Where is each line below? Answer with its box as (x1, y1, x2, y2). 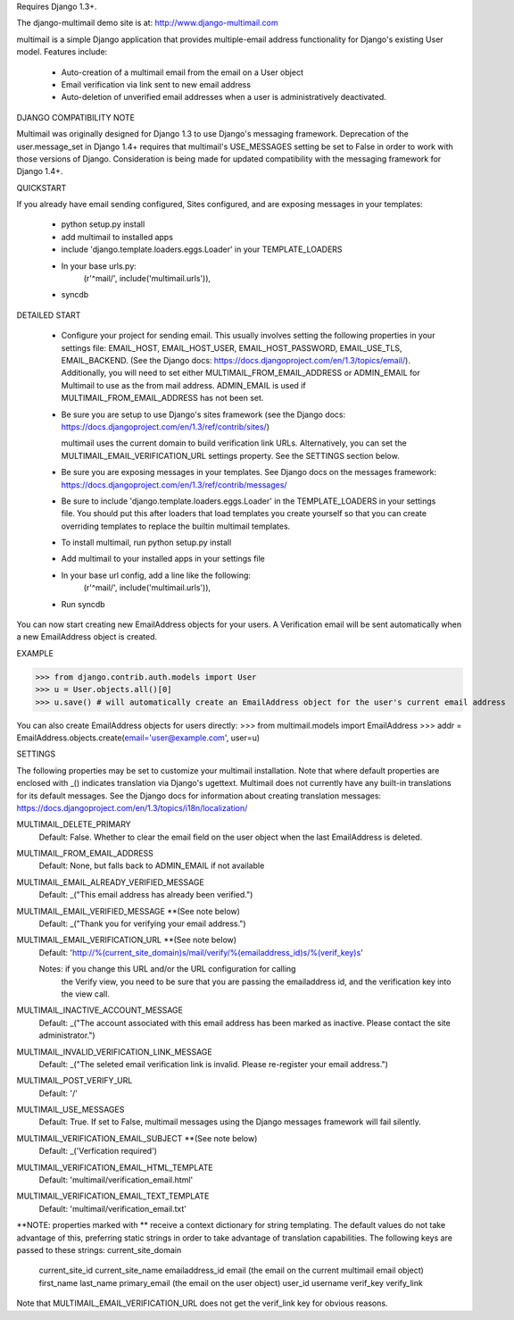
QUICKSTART (16, 182, 67, 193)
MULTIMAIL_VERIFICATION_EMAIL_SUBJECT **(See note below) (16, 1132, 258, 1143)
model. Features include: (16, 46, 108, 57)
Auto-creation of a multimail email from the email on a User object (61, 67, 303, 78)
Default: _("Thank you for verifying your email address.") (38, 918, 246, 929)
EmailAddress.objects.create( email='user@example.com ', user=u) (16, 732, 261, 743)
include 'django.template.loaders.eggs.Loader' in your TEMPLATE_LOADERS (61, 244, 343, 255)
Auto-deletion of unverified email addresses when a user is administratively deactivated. (61, 92, 387, 103)
